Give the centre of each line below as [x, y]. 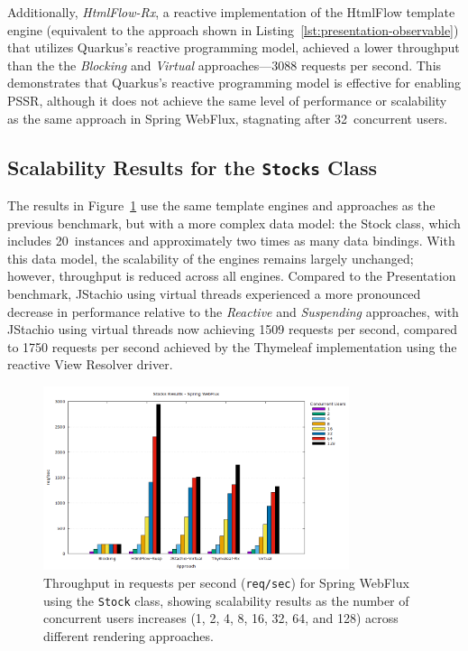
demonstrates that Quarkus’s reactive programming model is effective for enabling [234, 83]
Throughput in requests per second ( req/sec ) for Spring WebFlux [226, 582]
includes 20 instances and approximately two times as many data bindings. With [231, 241]
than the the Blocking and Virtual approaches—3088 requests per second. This [225, 65]
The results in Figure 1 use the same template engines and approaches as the [221, 205]
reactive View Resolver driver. [90, 364]
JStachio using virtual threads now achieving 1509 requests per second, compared [232, 329]
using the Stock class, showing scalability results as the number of [226, 600]
